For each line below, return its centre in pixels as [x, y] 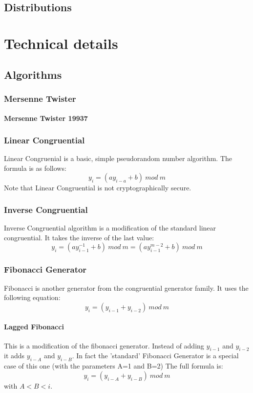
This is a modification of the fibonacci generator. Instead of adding [104, 345]
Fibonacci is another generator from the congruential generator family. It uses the [126, 288]
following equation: [32, 297]
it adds [14, 356]
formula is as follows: [35, 168]
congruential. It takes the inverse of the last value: [79, 237]
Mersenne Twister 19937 [46, 118]
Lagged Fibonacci [34, 327]
